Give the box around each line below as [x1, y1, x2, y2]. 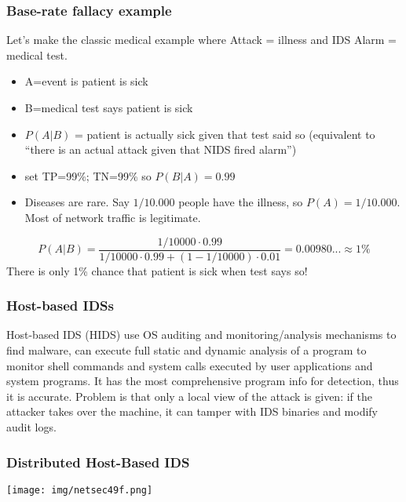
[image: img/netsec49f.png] [6, 484, 153, 496]
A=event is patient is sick [24, 73, 148, 89]
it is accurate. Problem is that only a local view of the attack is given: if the [6, 387, 372, 404]
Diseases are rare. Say [24, 194, 130, 210]
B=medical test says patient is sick [24, 100, 193, 115]
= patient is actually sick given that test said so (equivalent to [74, 125, 375, 142]
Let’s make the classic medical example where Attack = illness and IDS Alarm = [6, 31, 397, 48]
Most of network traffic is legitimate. [24, 209, 201, 225]
